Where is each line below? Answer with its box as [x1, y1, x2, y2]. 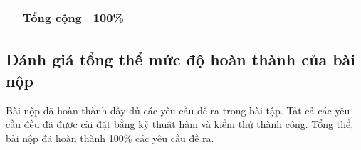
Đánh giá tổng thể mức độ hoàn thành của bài [6, 48, 356, 70]
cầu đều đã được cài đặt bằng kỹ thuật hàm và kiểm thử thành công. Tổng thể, [6, 117, 354, 132]
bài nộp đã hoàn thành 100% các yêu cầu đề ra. [6, 130, 214, 145]
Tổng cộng [23, 9, 82, 26]
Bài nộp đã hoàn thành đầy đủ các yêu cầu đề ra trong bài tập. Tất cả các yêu [6, 102, 350, 117]
